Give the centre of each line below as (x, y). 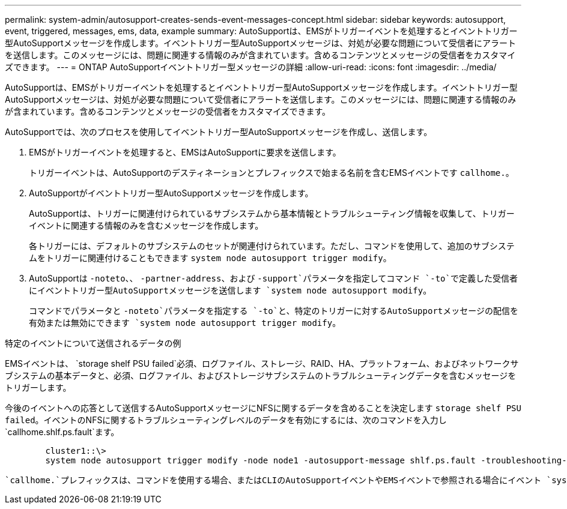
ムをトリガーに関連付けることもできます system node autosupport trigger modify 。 (210, 258)
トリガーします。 (38, 387)
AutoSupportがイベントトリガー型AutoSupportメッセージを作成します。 (171, 193)
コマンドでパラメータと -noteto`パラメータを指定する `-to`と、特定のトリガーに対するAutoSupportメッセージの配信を (274, 311)
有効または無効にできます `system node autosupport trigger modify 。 (185, 323)
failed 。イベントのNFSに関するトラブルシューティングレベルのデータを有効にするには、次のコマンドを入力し (226, 420)
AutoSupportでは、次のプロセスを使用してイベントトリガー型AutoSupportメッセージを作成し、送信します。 (219, 132)
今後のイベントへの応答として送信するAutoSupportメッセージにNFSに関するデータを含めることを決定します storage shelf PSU (263, 408)
